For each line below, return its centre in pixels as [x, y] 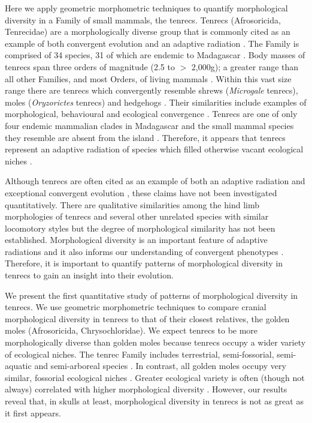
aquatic [18, 366]
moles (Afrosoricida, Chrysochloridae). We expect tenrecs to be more [131, 330]
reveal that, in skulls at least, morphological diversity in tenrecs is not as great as [154, 401]
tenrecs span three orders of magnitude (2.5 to [90, 66]
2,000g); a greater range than [245, 66]
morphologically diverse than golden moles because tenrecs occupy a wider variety [155, 342]
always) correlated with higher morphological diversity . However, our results [146, 389]
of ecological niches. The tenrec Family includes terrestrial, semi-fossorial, [140, 354]
